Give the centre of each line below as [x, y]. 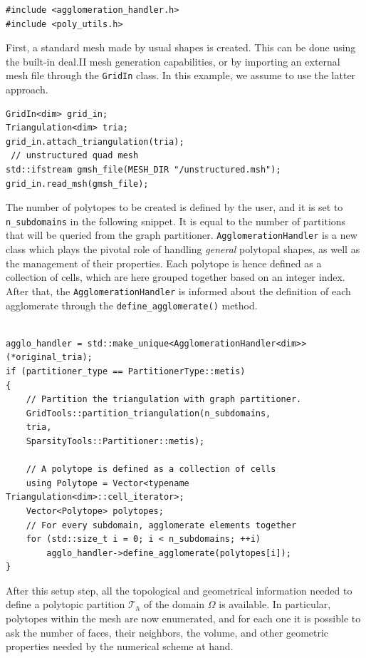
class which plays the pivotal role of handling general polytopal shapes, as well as [183, 249]
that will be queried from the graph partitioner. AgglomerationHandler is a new [182, 235]
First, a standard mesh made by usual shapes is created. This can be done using [181, 47]
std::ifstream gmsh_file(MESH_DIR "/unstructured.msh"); [143, 170]
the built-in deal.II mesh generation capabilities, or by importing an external [173, 61]
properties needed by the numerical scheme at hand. [120, 646]
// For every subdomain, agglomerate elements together [161, 525]
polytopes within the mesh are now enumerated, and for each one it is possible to [183, 618]
